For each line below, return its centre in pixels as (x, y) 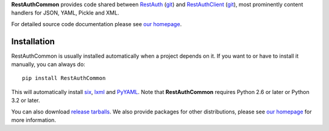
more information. (34, 120)
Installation (33, 42)
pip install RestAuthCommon (64, 78)
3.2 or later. (26, 101)
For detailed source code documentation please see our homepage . (97, 24)
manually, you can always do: (48, 64)
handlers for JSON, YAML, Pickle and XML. (65, 13)
